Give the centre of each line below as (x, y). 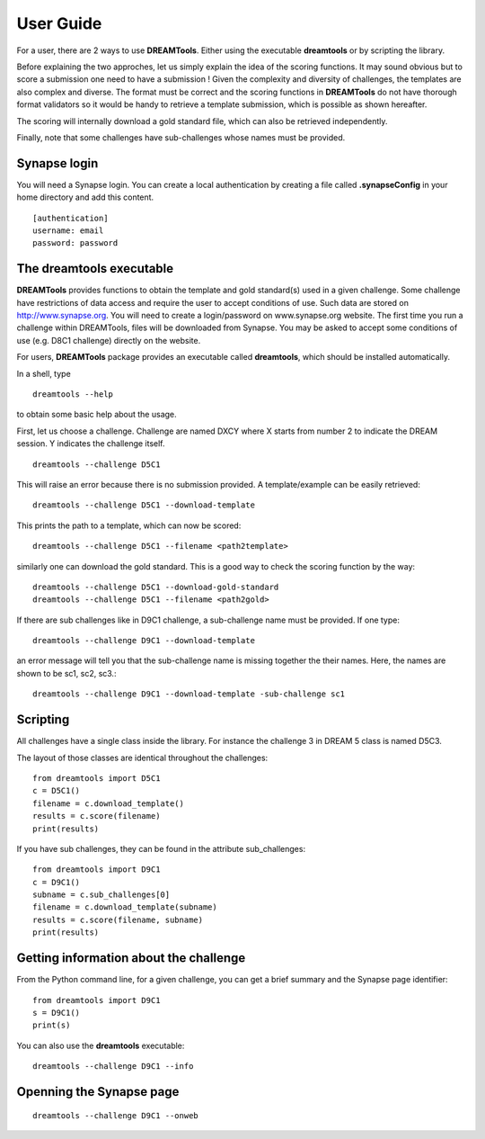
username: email (68, 230)
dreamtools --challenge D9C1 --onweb (116, 1115)
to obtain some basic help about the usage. (97, 415)
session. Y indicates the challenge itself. (91, 444)
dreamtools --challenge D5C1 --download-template (144, 505)
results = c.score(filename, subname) (118, 919)
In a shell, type (44, 373)
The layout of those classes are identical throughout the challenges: (142, 758)
